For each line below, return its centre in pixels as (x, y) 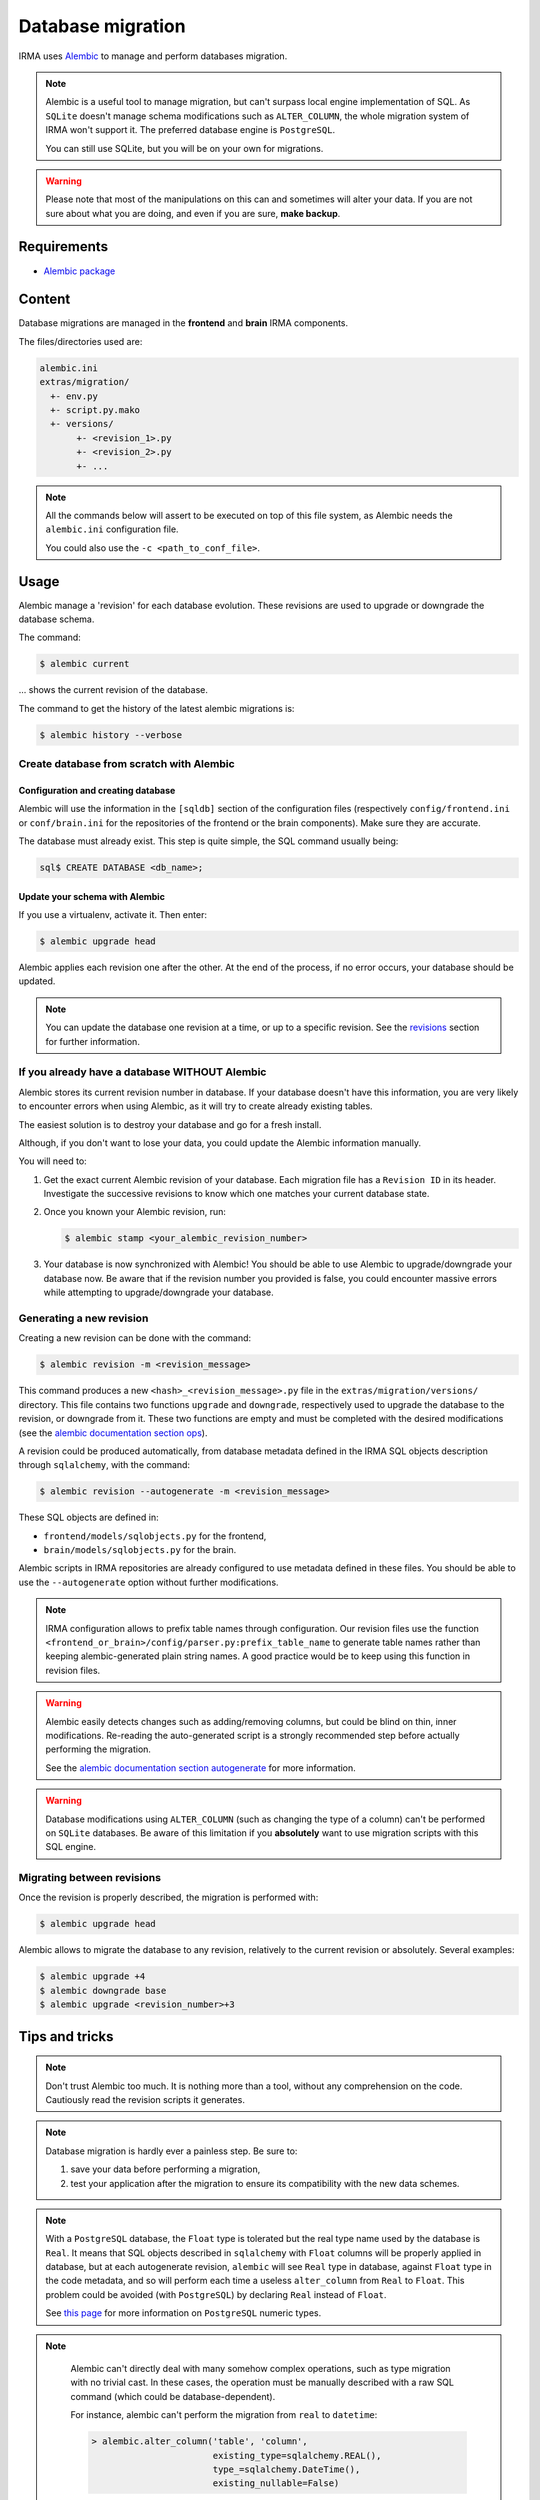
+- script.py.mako (95, 410)
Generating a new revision (83, 1318)
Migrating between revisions (90, 1878)
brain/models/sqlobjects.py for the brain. (140, 1550)
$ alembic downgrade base (103, 1990)
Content (44, 299)
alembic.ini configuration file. (112, 529)
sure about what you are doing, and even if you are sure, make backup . (193, 213)
